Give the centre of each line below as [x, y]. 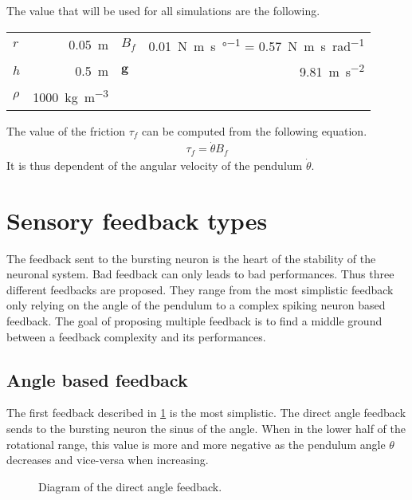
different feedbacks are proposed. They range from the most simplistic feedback [200, 289]
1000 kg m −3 [71, 96]
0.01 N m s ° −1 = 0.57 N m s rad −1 [257, 44]
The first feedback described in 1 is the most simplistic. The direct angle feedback [206, 413]
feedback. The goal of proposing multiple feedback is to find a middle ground [194, 320]
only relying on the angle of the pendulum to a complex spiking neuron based [196, 305]
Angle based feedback [97, 379]
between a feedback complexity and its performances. [136, 336]
